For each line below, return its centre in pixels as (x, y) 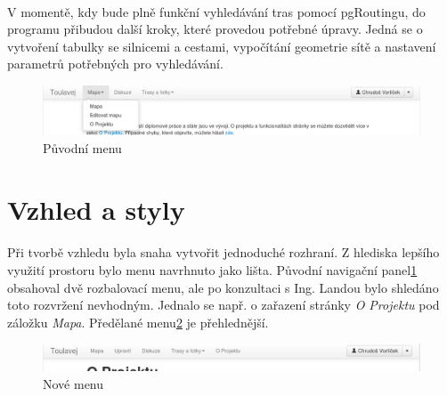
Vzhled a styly (96, 209)
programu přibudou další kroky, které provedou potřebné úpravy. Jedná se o (215, 29)
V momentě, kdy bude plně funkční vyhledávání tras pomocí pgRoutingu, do (216, 11)
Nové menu (73, 383)
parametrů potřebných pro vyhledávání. (115, 64)
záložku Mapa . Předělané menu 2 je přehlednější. (138, 322)
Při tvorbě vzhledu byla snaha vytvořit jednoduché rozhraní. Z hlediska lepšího (223, 252)
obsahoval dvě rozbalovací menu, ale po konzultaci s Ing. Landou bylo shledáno (223, 287)
